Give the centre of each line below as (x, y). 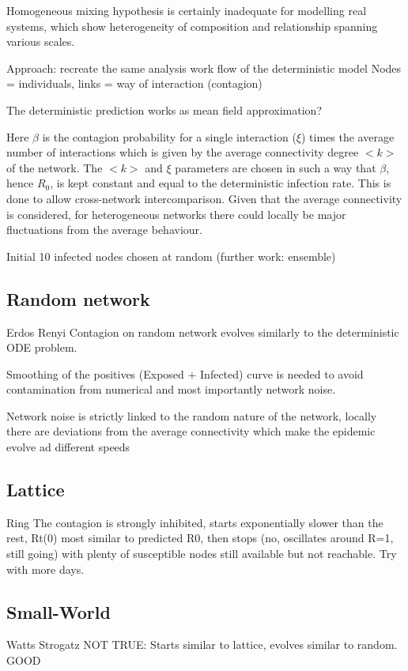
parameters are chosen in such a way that (276, 167)
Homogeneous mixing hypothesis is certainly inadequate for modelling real (187, 10)
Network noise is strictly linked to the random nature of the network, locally (192, 415)
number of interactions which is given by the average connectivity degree (183, 152)
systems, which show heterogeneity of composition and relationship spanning (192, 26)
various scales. (41, 41)
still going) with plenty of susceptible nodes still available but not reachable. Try (202, 554)
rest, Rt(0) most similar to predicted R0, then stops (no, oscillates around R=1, (200, 538)
